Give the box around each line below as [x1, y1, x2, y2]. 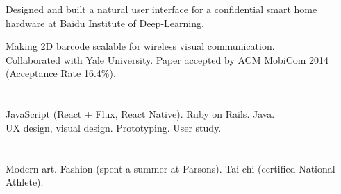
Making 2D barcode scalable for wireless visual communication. [6, 39, 275, 53]
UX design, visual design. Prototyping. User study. [6, 120, 222, 134]
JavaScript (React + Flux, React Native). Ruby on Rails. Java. [6, 107, 275, 121]
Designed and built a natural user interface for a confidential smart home [6, 2, 317, 16]
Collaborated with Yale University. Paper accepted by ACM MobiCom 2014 [6, 52, 329, 67]
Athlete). [6, 175, 44, 189]
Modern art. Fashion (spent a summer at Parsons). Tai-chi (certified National [6, 161, 335, 175]
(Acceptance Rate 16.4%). [6, 66, 116, 80]
